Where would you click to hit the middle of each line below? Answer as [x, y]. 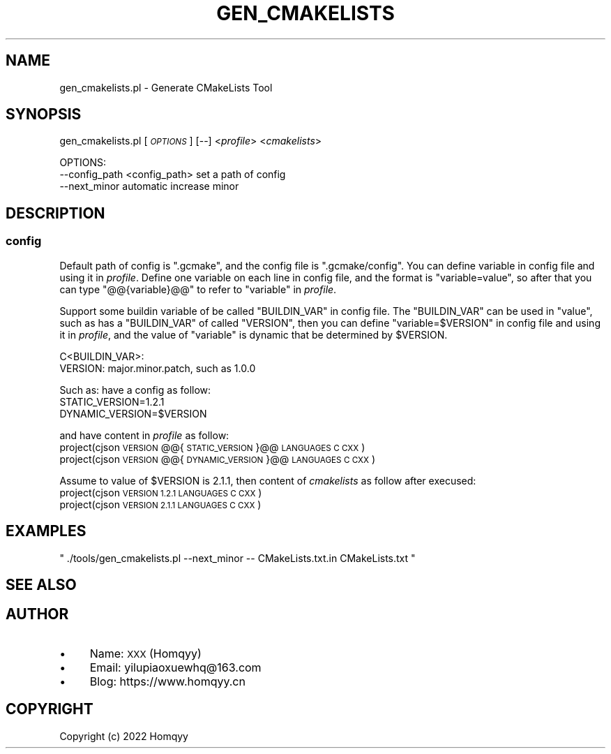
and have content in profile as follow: [144, 435]
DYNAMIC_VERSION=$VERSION [133, 413]
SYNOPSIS [44, 114]
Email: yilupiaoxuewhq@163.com [175, 667]
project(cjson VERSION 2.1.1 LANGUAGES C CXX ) [160, 504]
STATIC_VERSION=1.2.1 [112, 401]
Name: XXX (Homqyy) [145, 653]
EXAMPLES [46, 531]
